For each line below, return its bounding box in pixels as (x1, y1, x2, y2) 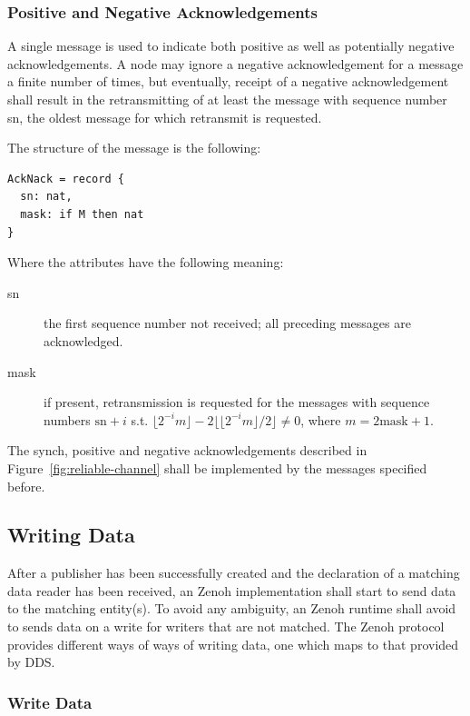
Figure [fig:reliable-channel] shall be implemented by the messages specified (7, 458, 427, 477)
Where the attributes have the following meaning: (7, 253, 284, 272)
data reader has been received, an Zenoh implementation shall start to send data (7, 581, 456, 600)
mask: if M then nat (20, 207, 144, 221)
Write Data (7, 691, 93, 713)
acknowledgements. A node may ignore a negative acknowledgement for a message (7, 54, 464, 73)
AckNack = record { (7, 172, 124, 185)
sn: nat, (20, 190, 73, 204)
